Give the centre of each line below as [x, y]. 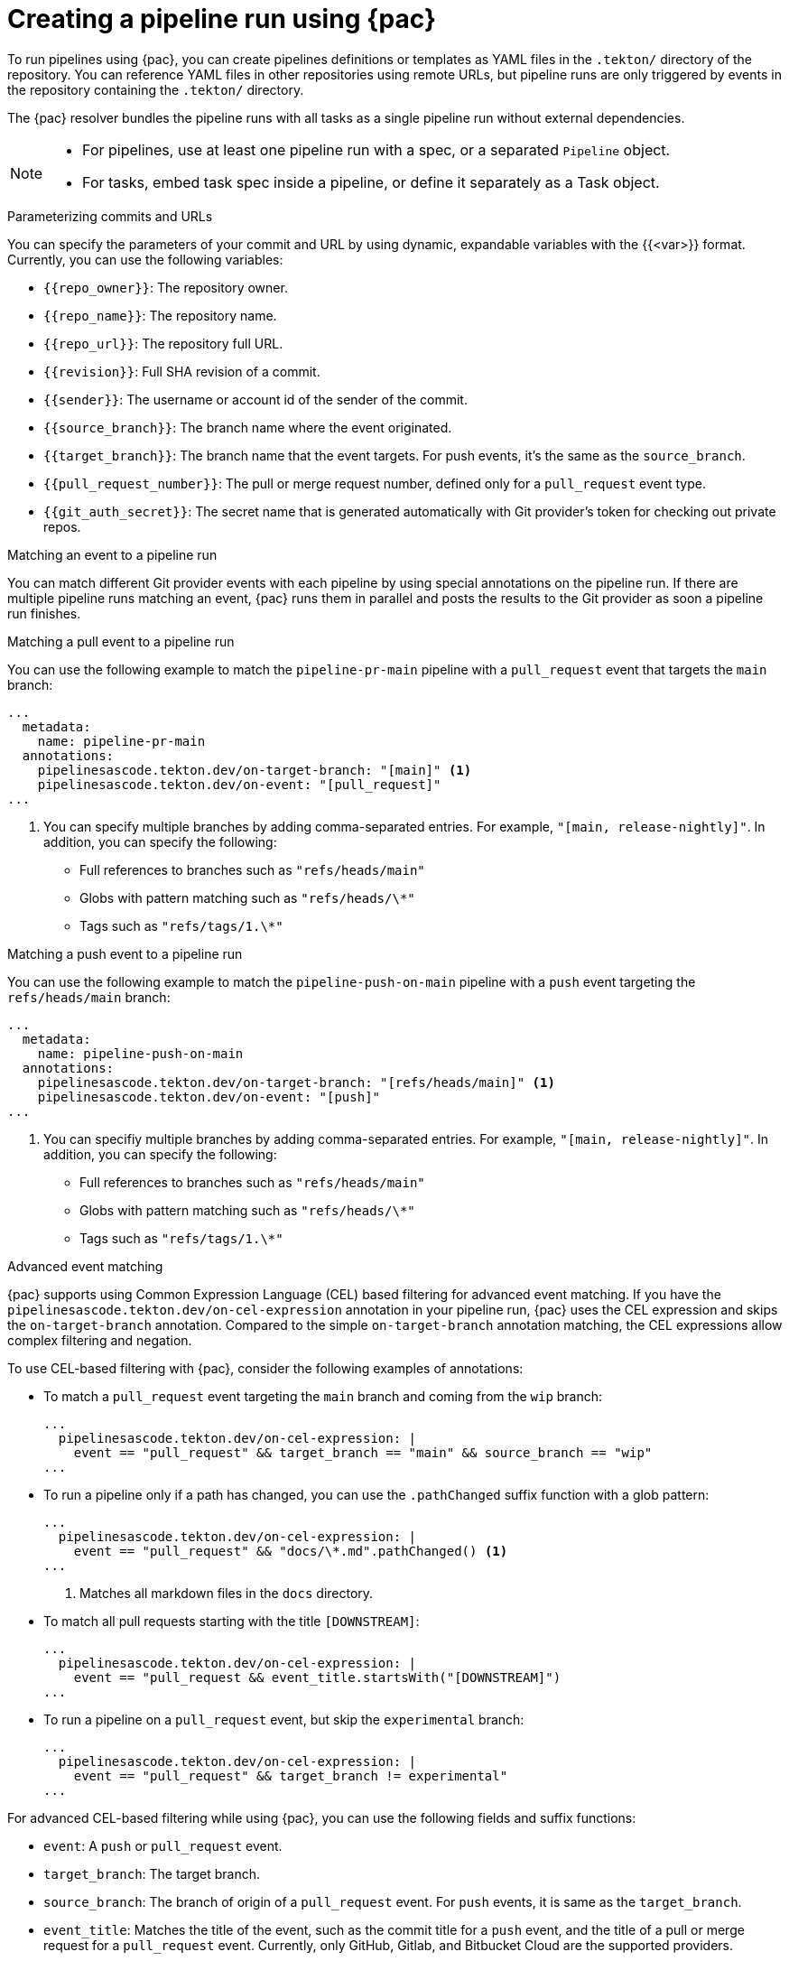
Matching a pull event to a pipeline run [121, 641]
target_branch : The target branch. [152, 1873]
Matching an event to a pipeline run [112, 554]
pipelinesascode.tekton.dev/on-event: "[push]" [209, 1097]
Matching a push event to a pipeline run [125, 953]
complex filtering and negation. [100, 1340]
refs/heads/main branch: [89, 997]
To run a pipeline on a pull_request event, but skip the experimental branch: [284, 1719]
